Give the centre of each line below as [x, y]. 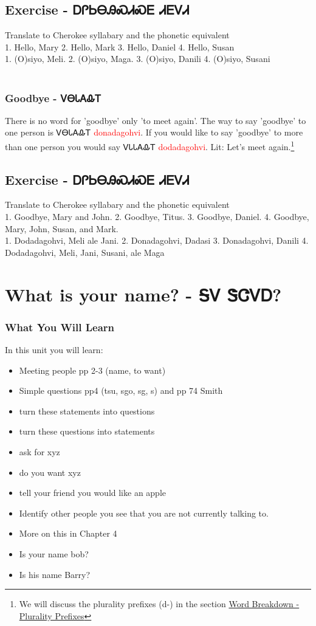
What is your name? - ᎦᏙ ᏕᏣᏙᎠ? [143, 294]
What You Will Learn [60, 327]
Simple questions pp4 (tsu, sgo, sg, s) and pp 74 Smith [121, 390]
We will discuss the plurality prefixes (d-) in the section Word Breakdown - [159, 604]
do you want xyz [50, 472]
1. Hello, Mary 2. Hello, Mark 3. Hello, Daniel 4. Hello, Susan [120, 46]
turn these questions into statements [87, 431]
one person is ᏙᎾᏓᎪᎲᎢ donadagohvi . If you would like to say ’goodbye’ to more [154, 132]
